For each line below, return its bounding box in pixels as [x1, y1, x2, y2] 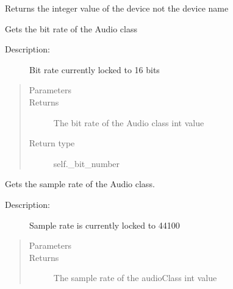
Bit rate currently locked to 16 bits [29, 63, 160, 76]
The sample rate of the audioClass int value [53, 271, 217, 284]
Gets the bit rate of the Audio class [5, 22, 137, 35]
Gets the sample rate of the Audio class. [5, 177, 155, 190]
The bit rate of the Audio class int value [53, 116, 204, 129]
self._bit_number [53, 157, 120, 169]
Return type [29, 137, 75, 149]
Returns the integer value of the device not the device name [5, 2, 229, 14]
